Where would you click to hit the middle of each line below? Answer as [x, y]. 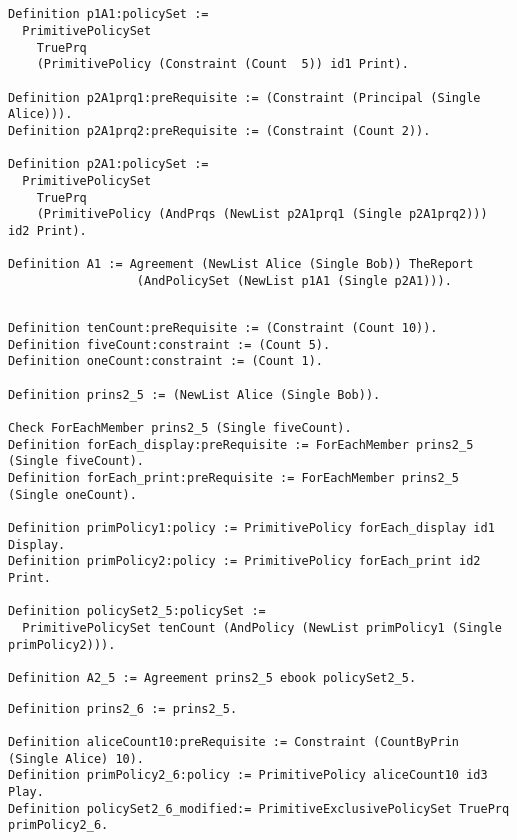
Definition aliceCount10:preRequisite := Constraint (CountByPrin [234, 741]
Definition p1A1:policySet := [108, 14]
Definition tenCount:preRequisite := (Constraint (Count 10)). [223, 328]
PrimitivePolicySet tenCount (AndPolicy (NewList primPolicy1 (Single [262, 627]
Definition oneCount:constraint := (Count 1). [165, 361]
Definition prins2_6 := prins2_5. [123, 708]
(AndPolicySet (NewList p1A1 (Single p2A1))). [294, 280]
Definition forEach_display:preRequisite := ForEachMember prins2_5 [241, 444]
